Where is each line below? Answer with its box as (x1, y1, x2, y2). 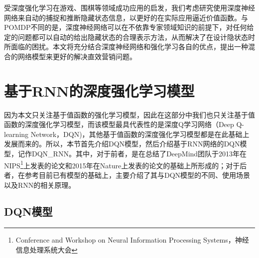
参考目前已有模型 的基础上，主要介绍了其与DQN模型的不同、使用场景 (24, 169, 251, 180)
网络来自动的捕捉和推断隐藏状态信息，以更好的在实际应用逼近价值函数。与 (4, 12, 248, 22)
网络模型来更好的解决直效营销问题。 (17, 51, 136, 61)
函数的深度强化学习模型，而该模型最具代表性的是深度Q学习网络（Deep (4, 119, 234, 129)
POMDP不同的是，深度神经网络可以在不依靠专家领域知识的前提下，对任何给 (4, 22, 254, 32)
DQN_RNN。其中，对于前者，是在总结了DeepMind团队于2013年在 (31, 148, 247, 159)
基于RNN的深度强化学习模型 (4, 80, 195, 101)
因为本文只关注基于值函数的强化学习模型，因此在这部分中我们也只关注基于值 (4, 109, 255, 120)
